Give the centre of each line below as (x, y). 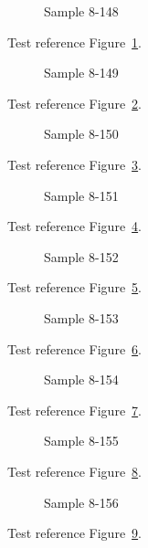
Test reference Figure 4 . (74, 226)
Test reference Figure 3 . (74, 164)
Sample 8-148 (81, 11)
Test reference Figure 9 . (74, 533)
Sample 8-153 (81, 317)
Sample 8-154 (81, 379)
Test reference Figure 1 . (74, 42)
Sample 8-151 (81, 195)
